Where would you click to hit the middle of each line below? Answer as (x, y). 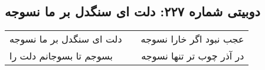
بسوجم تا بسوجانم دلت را (61, 56)
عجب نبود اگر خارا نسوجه (192, 39)
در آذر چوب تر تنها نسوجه (193, 56)
